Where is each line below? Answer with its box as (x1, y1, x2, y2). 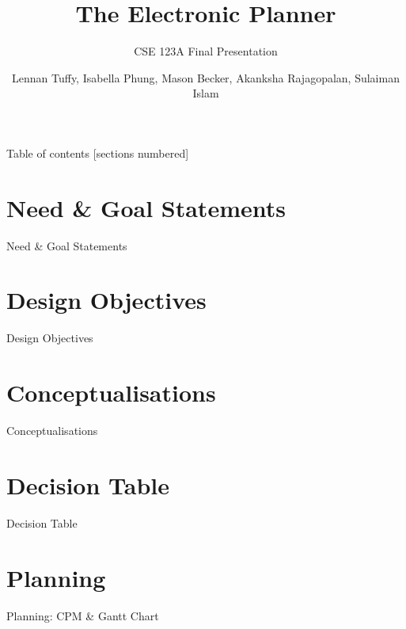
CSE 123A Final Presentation (134, 43, 278, 59)
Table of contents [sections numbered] (6, 144, 189, 161)
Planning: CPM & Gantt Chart (6, 607, 159, 623)
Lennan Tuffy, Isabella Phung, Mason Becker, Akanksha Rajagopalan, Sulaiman (12, 69, 400, 86)
